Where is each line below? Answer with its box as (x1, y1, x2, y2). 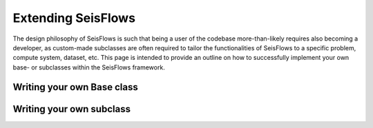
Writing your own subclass (12, 103, 131, 115)
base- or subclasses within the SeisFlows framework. (12, 63, 165, 72)
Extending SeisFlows (12, 10, 136, 25)
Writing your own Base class (12, 81, 138, 93)
